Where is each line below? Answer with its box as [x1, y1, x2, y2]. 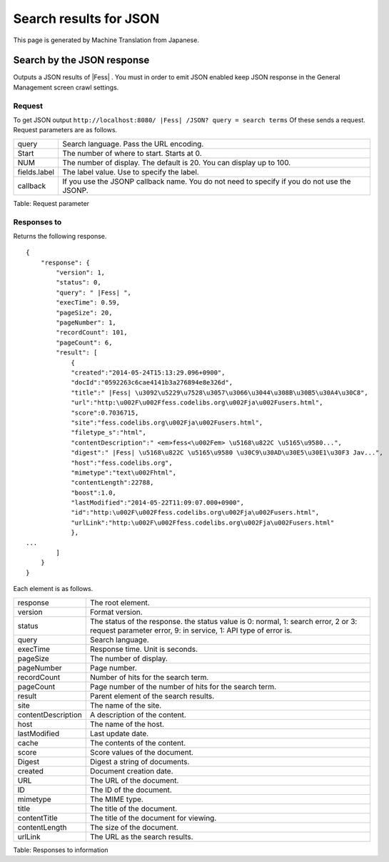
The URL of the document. [89, 776, 179, 786]
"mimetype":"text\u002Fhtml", [71, 468, 177, 477]
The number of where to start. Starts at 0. [61, 148, 203, 158]
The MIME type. [89, 794, 144, 804]
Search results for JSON [13, 11, 160, 26]
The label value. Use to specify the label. [61, 167, 199, 177]
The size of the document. [89, 822, 178, 832]
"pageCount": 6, [56, 338, 113, 347]
